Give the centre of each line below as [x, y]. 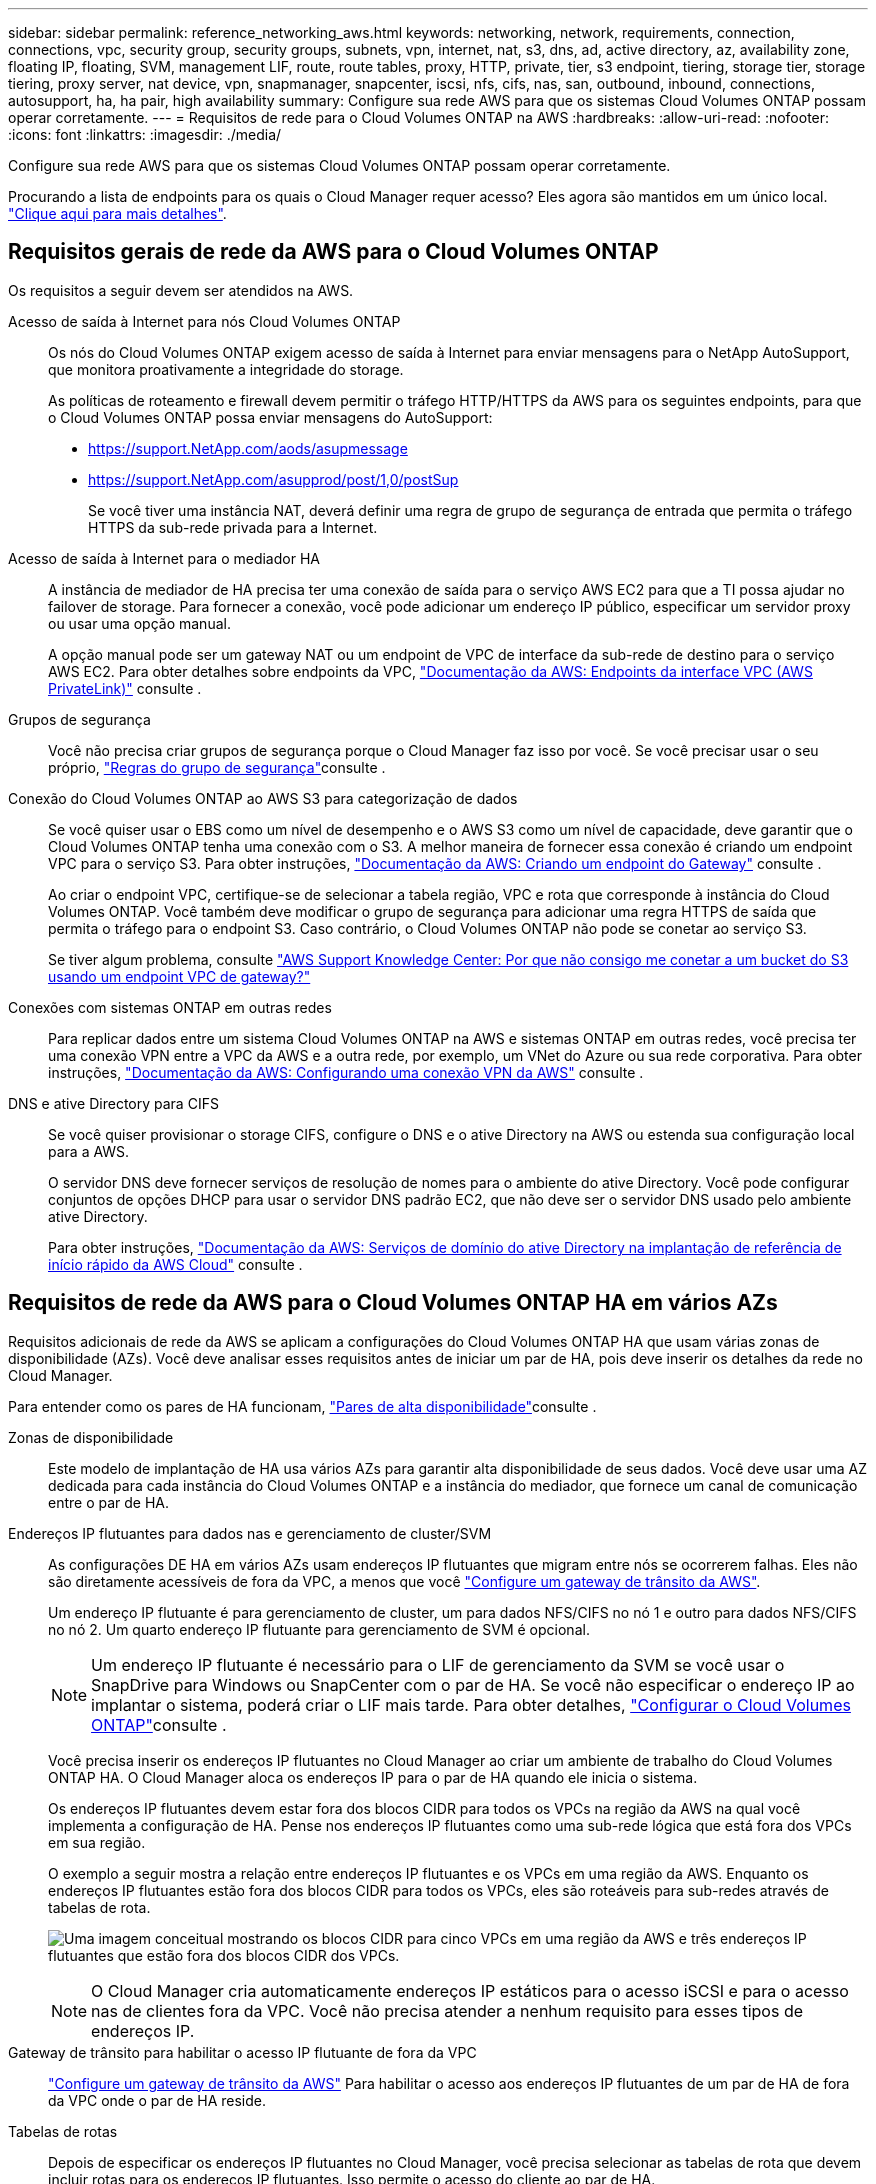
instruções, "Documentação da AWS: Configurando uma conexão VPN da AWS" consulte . [346, 1072]
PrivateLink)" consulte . [125, 688]
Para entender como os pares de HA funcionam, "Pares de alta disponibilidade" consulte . [302, 1406]
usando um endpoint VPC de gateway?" [179, 976]
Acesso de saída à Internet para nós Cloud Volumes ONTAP [204, 321]
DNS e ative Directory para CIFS [113, 1103]
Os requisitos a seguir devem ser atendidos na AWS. [181, 290]
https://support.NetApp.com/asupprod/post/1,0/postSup [273, 479]
